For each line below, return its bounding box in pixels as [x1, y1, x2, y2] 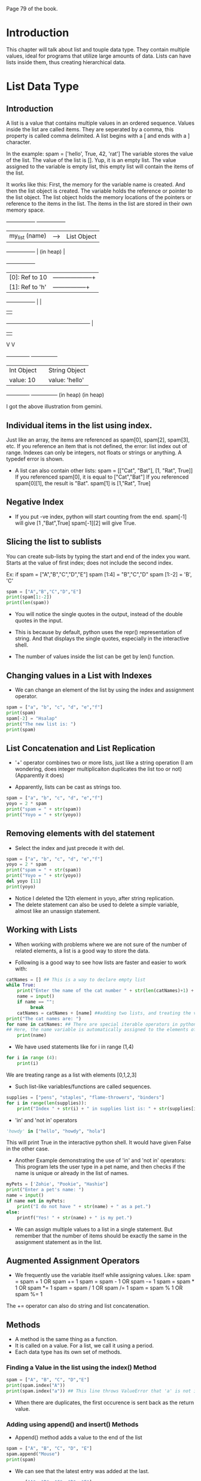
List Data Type [6, 80, 79, 94]
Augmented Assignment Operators [6, 1255, 140, 1266]
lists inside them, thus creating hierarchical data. [6, 58, 126, 65]
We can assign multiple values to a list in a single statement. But [14, 1225, 173, 1233]
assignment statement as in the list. [14, 1238, 103, 1245]
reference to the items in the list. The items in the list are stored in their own [6, 200, 193, 207]
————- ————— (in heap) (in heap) [6, 391, 105, 398]
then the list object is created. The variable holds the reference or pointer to [6, 187, 193, 194]
